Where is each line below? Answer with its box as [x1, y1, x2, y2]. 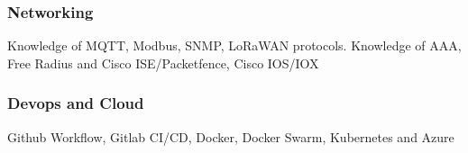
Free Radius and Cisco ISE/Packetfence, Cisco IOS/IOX [7, 53, 319, 72]
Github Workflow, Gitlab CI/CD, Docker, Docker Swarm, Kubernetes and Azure [7, 127, 454, 146]
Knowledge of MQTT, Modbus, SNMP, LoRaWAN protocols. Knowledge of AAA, [7, 36, 462, 55]
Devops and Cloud [7, 92, 144, 114]
